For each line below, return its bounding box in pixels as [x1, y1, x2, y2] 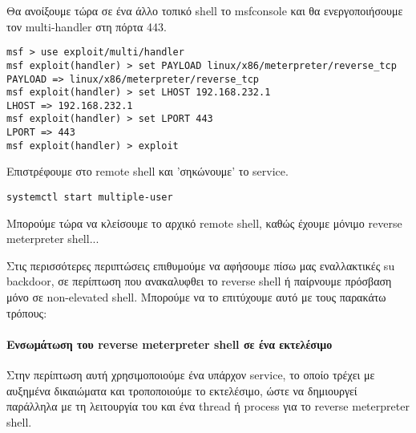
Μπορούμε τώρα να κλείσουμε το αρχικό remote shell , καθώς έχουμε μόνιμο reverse [6, 214, 402, 231]
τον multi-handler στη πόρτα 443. [6, 18, 167, 34]
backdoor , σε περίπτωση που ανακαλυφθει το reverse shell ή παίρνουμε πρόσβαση [6, 273, 392, 289]
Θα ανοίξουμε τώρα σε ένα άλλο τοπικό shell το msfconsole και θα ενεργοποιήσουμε [6, 2, 403, 18]
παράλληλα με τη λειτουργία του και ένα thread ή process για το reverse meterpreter [6, 398, 410, 415]
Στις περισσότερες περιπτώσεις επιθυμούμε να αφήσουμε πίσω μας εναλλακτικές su [6, 257, 395, 273]
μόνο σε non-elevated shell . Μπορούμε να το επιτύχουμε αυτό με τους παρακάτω [6, 289, 386, 306]
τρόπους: [6, 304, 47, 321]
